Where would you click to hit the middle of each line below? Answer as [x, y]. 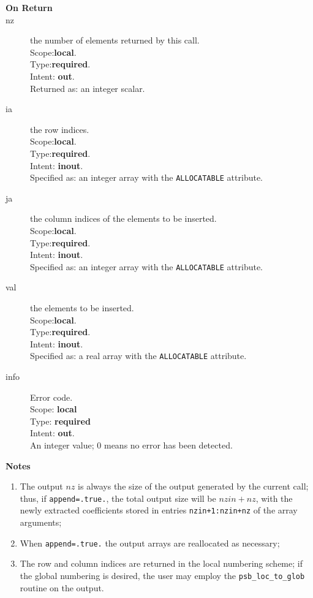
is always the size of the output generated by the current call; [193, 486]
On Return [29, 7]
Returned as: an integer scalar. [88, 88]
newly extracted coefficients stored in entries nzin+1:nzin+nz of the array [159, 510]
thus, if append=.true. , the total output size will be [118, 498]
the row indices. [60, 129]
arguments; [41, 522]
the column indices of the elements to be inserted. [123, 218]
